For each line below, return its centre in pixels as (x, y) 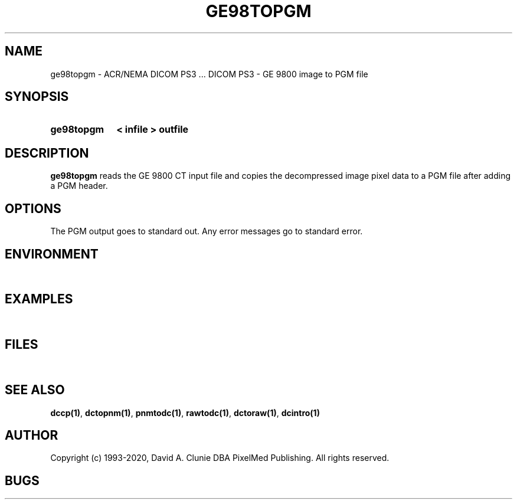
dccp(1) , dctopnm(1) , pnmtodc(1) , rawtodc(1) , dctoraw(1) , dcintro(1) (185, 413)
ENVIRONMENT (52, 254)
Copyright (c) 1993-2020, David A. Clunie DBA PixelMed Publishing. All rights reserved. (220, 458)
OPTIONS (33, 208)
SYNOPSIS (37, 97)
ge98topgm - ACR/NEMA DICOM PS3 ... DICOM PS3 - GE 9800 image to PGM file (209, 74)
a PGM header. (79, 186)
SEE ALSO (35, 390)
